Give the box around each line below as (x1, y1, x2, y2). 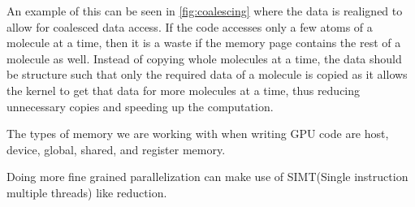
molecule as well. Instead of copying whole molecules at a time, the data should (6, 50, 402, 67)
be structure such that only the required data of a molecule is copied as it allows (6, 66, 408, 83)
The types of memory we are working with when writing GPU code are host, (6, 125, 389, 142)
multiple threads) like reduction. (6, 183, 167, 201)
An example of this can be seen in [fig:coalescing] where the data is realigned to (6, 2, 403, 19)
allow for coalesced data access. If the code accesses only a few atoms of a (6, 18, 373, 35)
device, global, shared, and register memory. (6, 140, 226, 157)
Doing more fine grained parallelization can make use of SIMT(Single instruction (6, 168, 409, 185)
